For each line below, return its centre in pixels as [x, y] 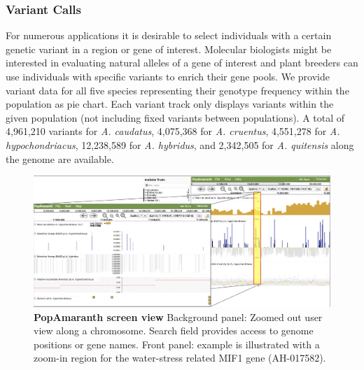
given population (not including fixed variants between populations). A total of [175, 117]
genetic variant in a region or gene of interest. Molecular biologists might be [169, 49]
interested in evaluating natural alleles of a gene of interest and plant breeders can [182, 63]
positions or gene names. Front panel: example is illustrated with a [177, 344]
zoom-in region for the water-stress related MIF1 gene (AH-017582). [180, 358]
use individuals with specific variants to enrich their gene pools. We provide [168, 76]
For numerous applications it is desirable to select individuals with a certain [169, 35]
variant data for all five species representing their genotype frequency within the [177, 90]
